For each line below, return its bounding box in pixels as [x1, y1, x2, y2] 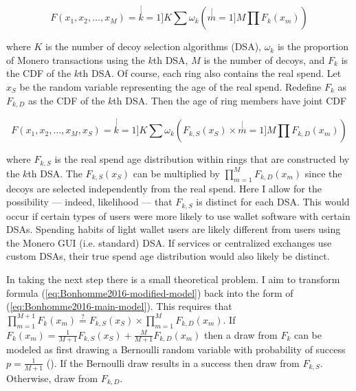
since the [304, 166, 342, 180]
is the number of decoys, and [203, 52, 325, 67]
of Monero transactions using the [6, 52, 145, 67]
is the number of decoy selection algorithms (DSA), [45, 39, 261, 54]
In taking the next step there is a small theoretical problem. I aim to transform [6, 271, 340, 286]
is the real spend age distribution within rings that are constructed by [54, 152, 350, 166]
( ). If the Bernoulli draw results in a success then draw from [46, 355, 300, 370]
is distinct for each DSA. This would [196, 194, 350, 209]
